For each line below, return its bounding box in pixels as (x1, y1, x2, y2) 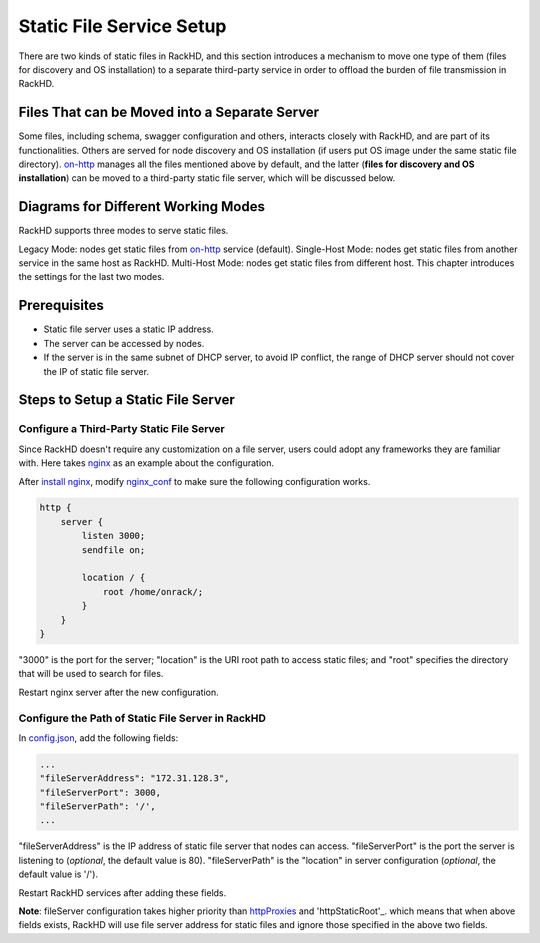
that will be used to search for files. (18, 668, 164, 680)
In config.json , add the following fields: (18, 731, 179, 744)
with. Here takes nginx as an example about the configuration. (18, 457, 275, 469)
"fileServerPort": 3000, (39, 786, 162, 798)
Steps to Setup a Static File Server (18, 391, 235, 409)
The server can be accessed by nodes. (43, 337, 205, 349)
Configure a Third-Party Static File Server (18, 422, 225, 436)
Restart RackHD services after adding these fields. (18, 886, 227, 899)
